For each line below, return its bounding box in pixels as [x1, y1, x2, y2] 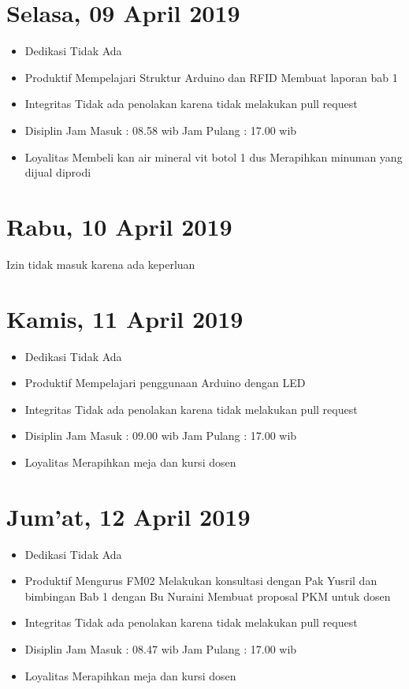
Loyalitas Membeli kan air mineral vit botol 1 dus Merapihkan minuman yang [24, 148, 403, 165]
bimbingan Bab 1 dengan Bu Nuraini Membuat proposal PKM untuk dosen [24, 587, 391, 604]
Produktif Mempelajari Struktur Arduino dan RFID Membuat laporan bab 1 [24, 69, 398, 85]
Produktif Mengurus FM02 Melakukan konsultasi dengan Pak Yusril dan [24, 572, 377, 589]
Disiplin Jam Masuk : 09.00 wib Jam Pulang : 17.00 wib [24, 427, 297, 444]
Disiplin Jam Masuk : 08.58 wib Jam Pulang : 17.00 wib [24, 121, 297, 138]
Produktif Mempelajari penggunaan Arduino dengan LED [24, 374, 306, 391]
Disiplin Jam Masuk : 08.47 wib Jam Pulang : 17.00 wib [24, 641, 297, 657]
